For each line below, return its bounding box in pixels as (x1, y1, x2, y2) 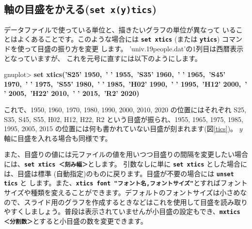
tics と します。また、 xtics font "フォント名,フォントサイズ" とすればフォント (4, 178, 248, 188)
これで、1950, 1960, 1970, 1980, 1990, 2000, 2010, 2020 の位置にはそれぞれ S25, (4, 105, 246, 114)
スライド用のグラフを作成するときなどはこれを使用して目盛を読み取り (24, 197, 248, 207)
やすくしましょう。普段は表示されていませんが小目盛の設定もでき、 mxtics (4, 206, 240, 216)
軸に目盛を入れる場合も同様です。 (4, 133, 112, 143)
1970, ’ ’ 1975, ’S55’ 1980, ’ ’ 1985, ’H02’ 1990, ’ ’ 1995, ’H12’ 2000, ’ (4, 78, 247, 89)
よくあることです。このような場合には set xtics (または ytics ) (17, 34, 220, 44)
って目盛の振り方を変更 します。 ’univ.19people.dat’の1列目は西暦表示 (24, 44, 244, 54)
